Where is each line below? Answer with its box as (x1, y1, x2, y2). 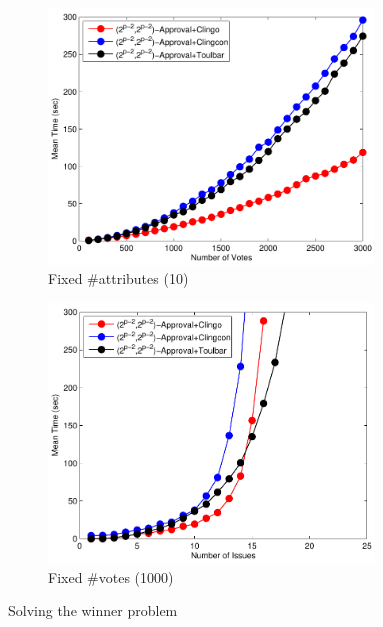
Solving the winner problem (8, 600, 178, 621)
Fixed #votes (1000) (48, 566, 174, 587)
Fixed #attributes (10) (48, 268, 189, 289)
